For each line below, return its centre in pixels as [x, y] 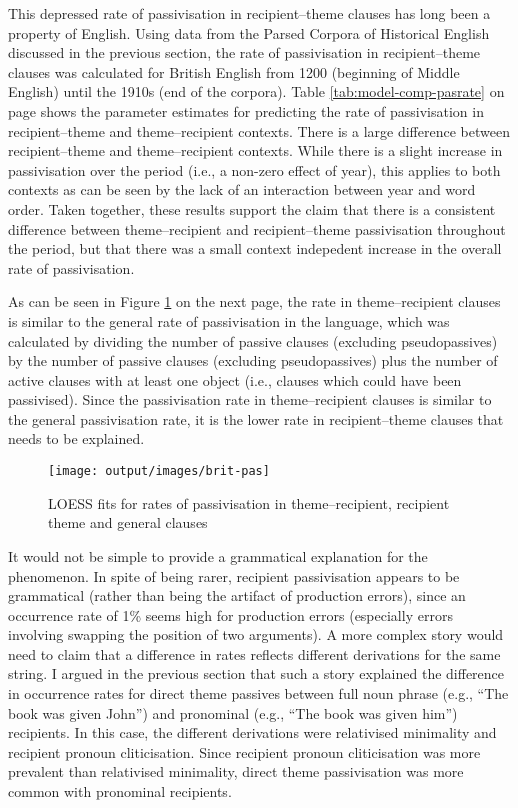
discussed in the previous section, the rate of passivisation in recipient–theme [244, 52]
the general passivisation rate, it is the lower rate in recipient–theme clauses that [256, 418]
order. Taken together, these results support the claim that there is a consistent [252, 208]
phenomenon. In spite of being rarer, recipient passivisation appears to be [234, 575]
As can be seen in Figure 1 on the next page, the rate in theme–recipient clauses [254, 301]
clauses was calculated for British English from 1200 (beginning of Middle [234, 71]
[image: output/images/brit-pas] [159, 471]
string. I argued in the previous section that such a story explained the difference [256, 673]
